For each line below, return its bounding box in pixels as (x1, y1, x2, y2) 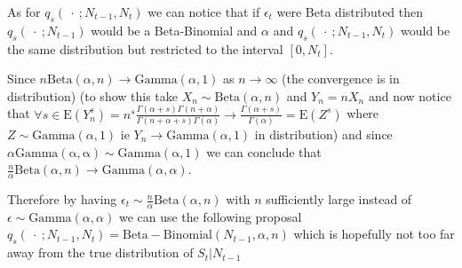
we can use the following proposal (118, 207, 302, 225)
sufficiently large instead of (266, 190, 412, 209)
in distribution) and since (254, 125, 393, 143)
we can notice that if (147, 3, 260, 20)
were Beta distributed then (276, 3, 424, 20)
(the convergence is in (282, 69, 400, 88)
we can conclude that (206, 142, 322, 161)
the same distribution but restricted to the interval (7, 39, 283, 58)
